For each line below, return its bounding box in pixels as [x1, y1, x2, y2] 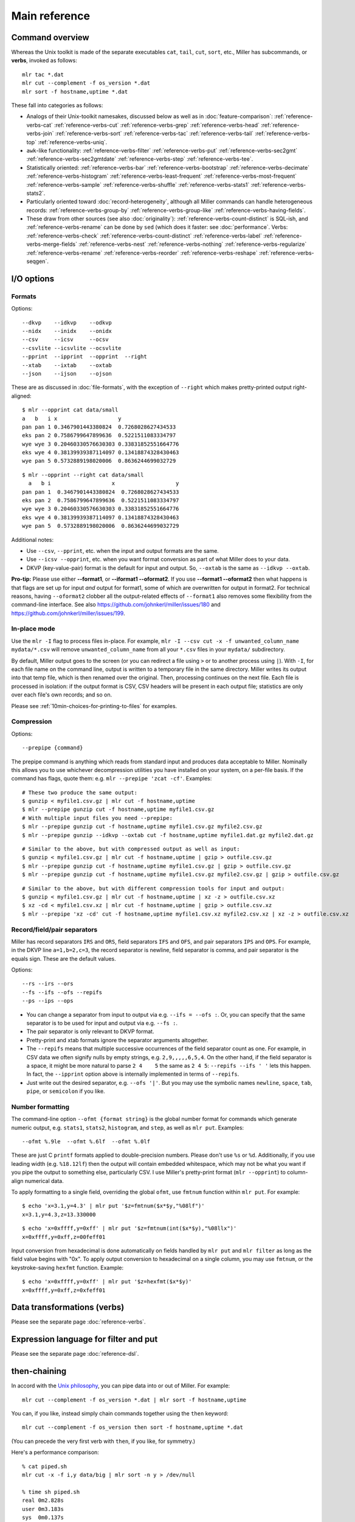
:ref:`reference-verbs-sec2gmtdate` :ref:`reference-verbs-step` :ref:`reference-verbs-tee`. [26, 155, 253, 163]
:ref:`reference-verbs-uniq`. [37, 138, 108, 146]
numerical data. [24, 1177, 64, 1184]
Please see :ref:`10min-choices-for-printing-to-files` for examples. [11, 702, 177, 709]
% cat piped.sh [22, 1463, 67, 1470]
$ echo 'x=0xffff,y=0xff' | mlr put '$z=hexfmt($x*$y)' [22, 1278, 192, 1285]
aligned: [11, 392, 32, 399]
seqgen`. [26, 258, 49, 265]
